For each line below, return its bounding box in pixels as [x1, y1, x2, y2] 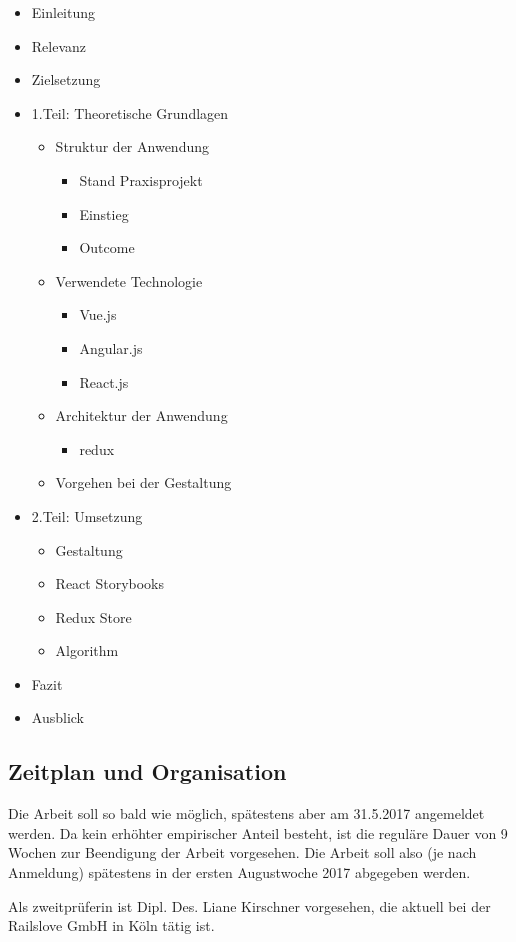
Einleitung [31, 2, 96, 22]
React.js [79, 371, 129, 392]
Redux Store [55, 606, 132, 627]
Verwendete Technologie [55, 270, 203, 291]
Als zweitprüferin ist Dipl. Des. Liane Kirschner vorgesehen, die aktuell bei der [8, 895, 491, 916]
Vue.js [79, 304, 117, 325]
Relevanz [31, 35, 87, 56]
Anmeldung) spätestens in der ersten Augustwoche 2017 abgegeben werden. [8, 862, 471, 883]
